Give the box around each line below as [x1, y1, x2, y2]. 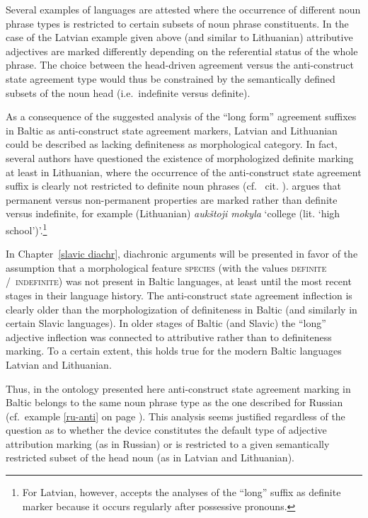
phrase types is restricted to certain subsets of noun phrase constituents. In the [6, 16, 349, 30]
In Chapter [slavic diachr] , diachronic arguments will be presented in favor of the [6, 246, 358, 261]
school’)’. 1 [6, 220, 47, 237]
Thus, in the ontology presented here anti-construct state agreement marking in [6, 381, 351, 396]
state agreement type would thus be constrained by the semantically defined [6, 71, 335, 86]
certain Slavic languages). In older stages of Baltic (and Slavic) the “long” [6, 316, 326, 330]
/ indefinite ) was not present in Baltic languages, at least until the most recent [6, 274, 352, 289]
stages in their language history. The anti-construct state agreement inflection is [6, 287, 352, 302]
